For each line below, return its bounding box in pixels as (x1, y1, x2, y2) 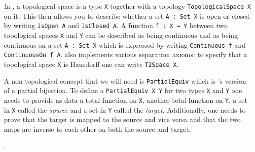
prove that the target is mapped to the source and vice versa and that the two (4, 114, 241, 124)
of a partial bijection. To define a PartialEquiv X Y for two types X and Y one (4, 85, 242, 95)
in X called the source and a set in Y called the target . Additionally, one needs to (4, 104, 246, 115)
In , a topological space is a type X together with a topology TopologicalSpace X (4, 1, 251, 11)
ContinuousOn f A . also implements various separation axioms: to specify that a (4, 49, 248, 60)
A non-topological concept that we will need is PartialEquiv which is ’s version (4, 75, 246, 86)
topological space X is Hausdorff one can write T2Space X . (4, 59, 179, 69)
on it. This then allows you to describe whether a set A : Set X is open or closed (4, 10, 250, 21)
